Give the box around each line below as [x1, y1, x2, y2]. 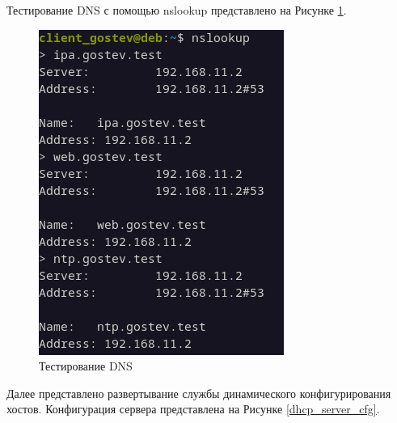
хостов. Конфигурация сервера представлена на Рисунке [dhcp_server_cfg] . [6, 400, 380, 417]
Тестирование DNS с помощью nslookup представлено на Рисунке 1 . [6, 2, 347, 18]
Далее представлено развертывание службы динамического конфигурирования [6, 384, 391, 401]
